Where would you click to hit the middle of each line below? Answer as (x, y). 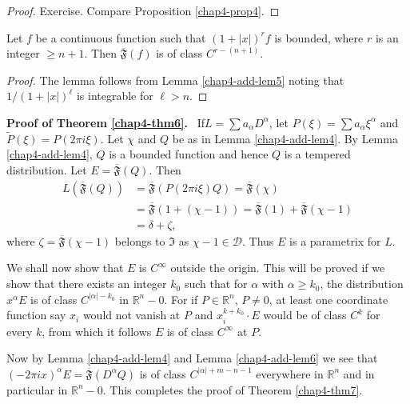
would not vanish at (131, 315)
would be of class (305, 315)
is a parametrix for (335, 240)
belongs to (140, 240)
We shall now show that (65, 268)
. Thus (258, 240)
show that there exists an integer (87, 284)
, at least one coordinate (328, 299)
